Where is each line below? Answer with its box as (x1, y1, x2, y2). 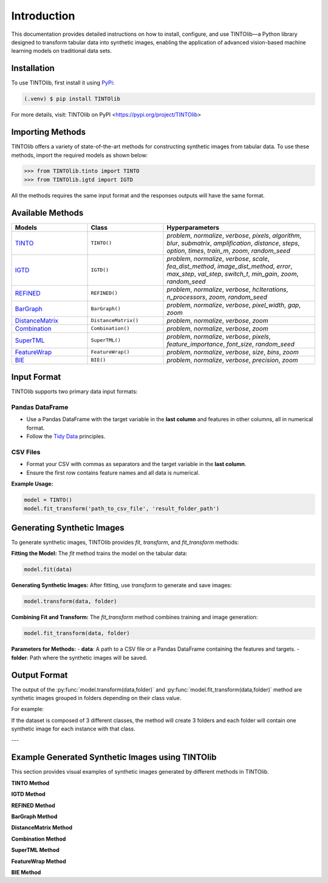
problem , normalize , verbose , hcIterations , (166, 285, 289, 294)
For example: (11, 706, 44, 713)
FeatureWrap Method (11, 857, 66, 865)
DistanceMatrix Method (11, 824, 73, 831)
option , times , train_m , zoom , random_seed (166, 246, 291, 255)
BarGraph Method (11, 813, 58, 820)
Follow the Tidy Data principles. (26, 433, 106, 440)
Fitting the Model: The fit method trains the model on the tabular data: (11, 550, 188, 557)
